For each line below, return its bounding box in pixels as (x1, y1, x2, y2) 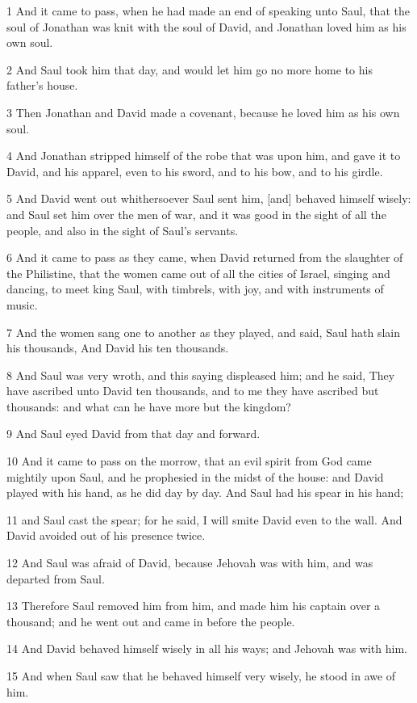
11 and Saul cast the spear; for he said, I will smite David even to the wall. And (6, 511, 402, 528)
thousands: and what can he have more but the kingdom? (6, 398, 291, 415)
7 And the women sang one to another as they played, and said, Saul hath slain (6, 323, 401, 340)
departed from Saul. (6, 570, 105, 587)
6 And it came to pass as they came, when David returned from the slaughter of (6, 249, 403, 266)
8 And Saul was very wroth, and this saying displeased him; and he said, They (6, 366, 395, 383)
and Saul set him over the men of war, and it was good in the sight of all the (6, 205, 386, 222)
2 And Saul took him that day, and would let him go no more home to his (6, 61, 373, 78)
